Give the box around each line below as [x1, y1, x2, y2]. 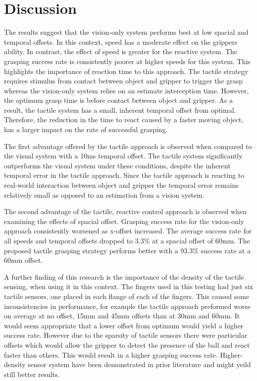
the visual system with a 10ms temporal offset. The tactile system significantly [4, 151, 243, 161]
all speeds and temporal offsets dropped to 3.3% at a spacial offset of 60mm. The [4, 235, 250, 245]
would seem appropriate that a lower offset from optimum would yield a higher [4, 320, 244, 330]
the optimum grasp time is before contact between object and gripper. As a [4, 95, 233, 105]
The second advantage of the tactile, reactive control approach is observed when [4, 206, 247, 217]
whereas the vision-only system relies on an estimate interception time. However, [4, 85, 249, 95]
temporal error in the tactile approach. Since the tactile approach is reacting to [4, 170, 245, 180]
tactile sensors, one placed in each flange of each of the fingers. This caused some [4, 291, 250, 301]
